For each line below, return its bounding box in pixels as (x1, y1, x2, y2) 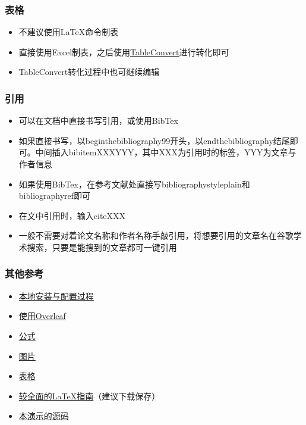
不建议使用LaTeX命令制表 (18, 26, 119, 38)
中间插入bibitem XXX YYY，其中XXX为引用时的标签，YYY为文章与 (35, 146, 296, 158)
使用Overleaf (18, 310, 66, 322)
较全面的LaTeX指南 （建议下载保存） (18, 389, 160, 402)
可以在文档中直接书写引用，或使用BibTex (18, 114, 178, 127)
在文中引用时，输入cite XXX (18, 209, 126, 221)
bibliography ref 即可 (18, 189, 91, 202)
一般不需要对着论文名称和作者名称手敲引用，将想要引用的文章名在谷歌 (18, 229, 294, 242)
